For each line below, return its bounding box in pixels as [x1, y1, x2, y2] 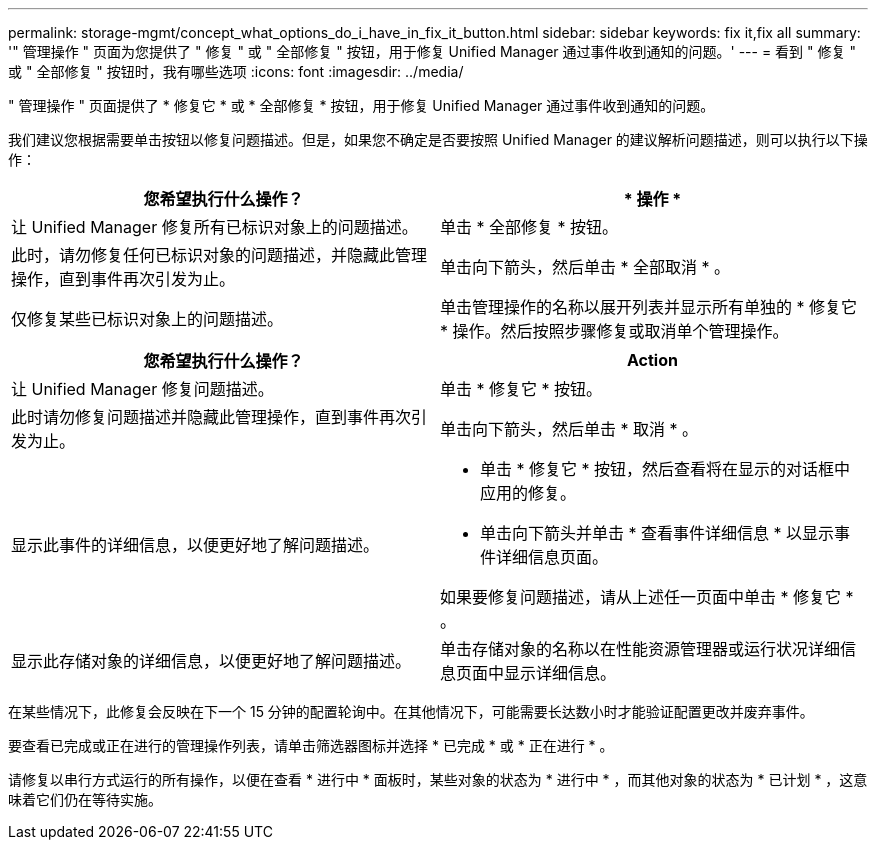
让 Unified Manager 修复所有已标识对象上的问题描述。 [11, 217, 418, 237]
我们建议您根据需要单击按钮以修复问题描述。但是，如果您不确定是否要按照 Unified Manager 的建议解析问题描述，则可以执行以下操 [8, 131, 868, 148]
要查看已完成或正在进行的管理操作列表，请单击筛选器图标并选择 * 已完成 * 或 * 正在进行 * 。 [8, 737, 614, 754]
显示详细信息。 [504, 663, 617, 683]
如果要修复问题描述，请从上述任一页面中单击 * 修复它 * [440, 587, 854, 607]
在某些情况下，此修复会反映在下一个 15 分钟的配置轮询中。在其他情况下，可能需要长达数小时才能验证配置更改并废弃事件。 [8, 703, 814, 720]
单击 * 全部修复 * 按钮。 [440, 217, 619, 237]
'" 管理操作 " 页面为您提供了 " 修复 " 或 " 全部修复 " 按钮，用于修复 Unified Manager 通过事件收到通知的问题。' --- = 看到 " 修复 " [8, 43, 856, 60]
